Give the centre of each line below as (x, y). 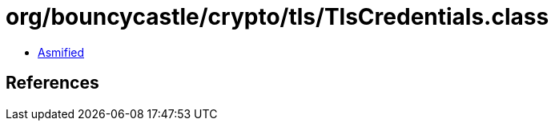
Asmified (61, 52)
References (52, 83)
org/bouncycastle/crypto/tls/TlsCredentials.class (277, 17)
